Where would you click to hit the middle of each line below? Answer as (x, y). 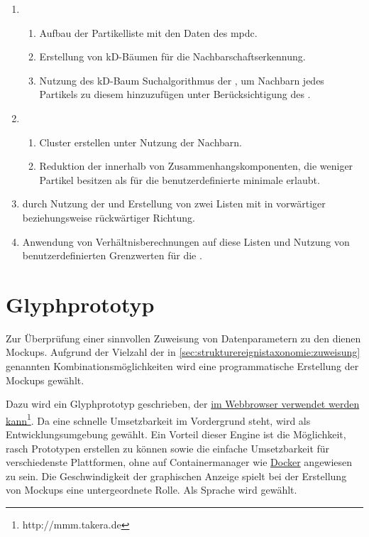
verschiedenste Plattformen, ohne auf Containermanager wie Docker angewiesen (179, 462)
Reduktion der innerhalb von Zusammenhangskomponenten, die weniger (196, 166)
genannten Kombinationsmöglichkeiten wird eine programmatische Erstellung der (182, 366)
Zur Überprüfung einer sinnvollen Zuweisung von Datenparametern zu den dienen (183, 338)
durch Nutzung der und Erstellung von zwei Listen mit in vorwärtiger (174, 204)
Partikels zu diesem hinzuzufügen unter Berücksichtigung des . (175, 94)
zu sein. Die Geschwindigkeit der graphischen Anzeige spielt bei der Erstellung (176, 476)
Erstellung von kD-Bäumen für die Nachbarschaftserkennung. (172, 56)
